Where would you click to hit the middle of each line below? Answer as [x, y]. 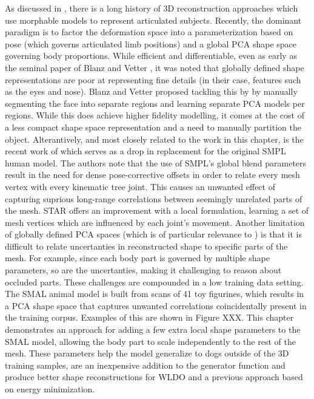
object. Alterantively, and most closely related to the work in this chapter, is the [154, 139]
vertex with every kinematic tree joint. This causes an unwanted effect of [140, 186]
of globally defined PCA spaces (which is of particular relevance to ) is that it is [153, 234]
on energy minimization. [50, 389]
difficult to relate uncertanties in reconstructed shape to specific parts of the [146, 246]
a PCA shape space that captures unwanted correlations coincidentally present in [156, 305]
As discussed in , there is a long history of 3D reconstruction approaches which [152, 8]
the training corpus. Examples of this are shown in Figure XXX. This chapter [149, 317]
